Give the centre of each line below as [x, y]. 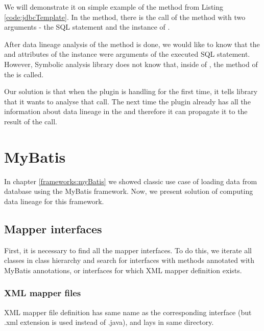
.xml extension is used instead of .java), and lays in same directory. [109, 322]
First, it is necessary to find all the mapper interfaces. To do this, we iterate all [128, 250]
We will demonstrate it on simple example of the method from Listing [114, 7]
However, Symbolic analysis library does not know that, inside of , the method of [131, 64]
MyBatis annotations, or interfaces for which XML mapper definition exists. [123, 270]
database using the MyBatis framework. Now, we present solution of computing [129, 191]
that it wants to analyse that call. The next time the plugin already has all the [127, 101]
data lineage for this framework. [54, 201]
